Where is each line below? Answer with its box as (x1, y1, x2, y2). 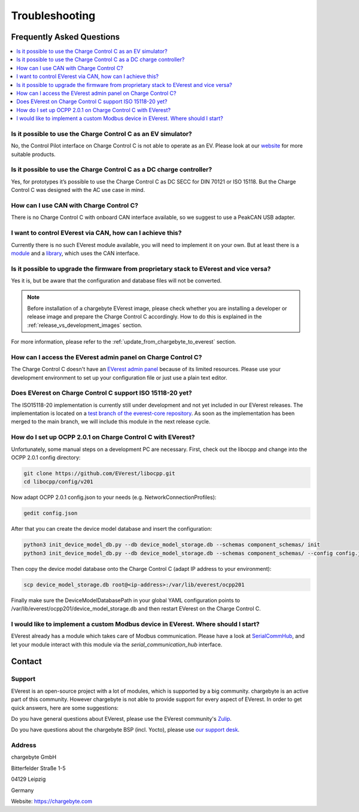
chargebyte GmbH (11, 753, 57, 761)
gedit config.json (23, 510, 78, 517)
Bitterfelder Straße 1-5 (11, 765, 66, 772)
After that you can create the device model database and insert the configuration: (11, 525, 212, 533)
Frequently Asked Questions (11, 32, 120, 42)
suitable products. (11, 151, 56, 158)
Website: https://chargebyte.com (11, 798, 93, 805)
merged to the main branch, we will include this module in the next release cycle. (11, 418, 211, 425)
